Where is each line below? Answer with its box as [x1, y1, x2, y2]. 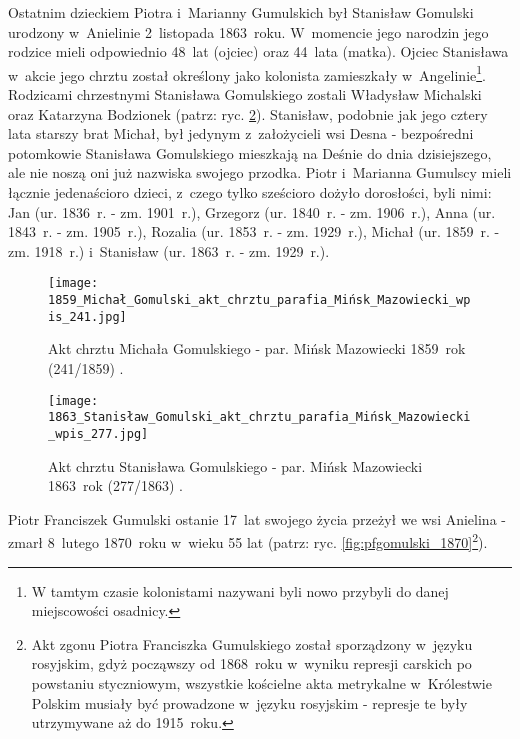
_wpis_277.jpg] [48, 426, 149, 441]
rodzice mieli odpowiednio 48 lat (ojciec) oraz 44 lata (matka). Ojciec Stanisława [8, 41, 509, 62]
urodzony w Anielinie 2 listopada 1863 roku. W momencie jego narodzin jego [8, 21, 489, 42]
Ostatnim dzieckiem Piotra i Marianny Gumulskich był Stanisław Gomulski [8, 2, 474, 22]
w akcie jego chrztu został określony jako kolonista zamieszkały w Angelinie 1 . [8, 61, 486, 85]
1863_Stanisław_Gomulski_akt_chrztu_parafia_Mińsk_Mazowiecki [48, 410, 471, 425]
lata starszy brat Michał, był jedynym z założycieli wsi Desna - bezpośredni [8, 123, 474, 144]
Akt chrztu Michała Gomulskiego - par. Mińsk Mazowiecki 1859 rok [48, 338, 466, 359]
